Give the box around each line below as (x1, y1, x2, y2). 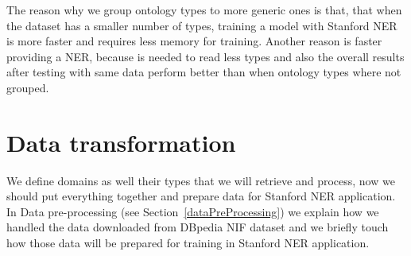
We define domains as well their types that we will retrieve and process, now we (6, 172, 395, 188)
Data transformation (6, 126, 236, 158)
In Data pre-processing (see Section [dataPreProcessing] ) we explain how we (6, 203, 379, 219)
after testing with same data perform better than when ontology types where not (6, 64, 401, 80)
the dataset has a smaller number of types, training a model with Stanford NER (6, 17, 397, 33)
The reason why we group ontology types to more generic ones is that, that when (6, 2, 402, 17)
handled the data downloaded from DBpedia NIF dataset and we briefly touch (6, 219, 389, 235)
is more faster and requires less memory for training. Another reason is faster (6, 33, 382, 49)
